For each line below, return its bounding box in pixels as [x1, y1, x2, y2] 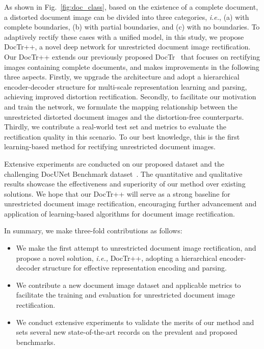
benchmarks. [16, 336, 56, 347]
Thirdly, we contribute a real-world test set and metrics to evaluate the [4, 121, 226, 132]
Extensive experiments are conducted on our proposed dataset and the [4, 158, 224, 169]
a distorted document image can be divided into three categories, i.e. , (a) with [4, 11, 249, 22]
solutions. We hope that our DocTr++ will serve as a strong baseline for [4, 188, 230, 199]
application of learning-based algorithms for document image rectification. [4, 208, 235, 219]
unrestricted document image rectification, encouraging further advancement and [4, 198, 257, 209]
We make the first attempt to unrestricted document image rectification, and [16, 243, 256, 253]
